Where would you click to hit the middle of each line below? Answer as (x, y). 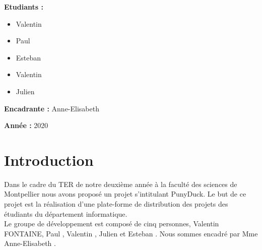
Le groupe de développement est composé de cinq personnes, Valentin (112, 224)
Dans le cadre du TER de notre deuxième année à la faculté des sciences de (121, 184)
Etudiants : (24, 7)
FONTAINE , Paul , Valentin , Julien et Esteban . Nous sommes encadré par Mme (131, 233)
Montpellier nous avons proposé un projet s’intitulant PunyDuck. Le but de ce (125, 194)
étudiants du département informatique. (66, 213)
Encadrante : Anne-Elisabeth (52, 108)
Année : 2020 (26, 125)
